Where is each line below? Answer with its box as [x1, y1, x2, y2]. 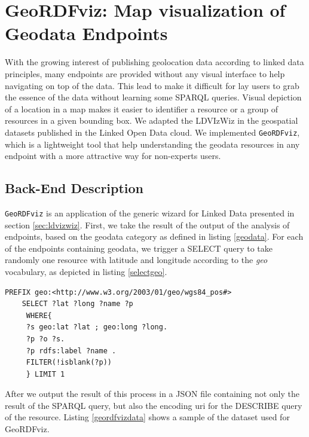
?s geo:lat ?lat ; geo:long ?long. [26, 323, 168, 332]
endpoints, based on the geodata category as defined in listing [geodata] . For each [5, 230, 304, 243]
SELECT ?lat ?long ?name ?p [22, 300, 133, 308]
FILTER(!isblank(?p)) [26, 358, 112, 367]
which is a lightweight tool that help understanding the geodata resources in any [5, 137, 300, 150]
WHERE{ [26, 311, 52, 320]
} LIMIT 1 [26, 369, 65, 378]
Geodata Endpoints [5, 21, 168, 45]
